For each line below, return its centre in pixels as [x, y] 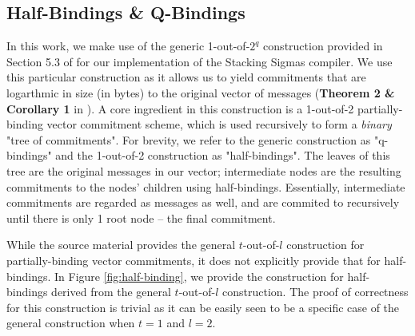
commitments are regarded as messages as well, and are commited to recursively [203, 202]
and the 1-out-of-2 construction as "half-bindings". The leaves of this [223, 155]
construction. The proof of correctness [315, 292]
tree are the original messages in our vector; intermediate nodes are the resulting [204, 170]
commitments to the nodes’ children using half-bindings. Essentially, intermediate [206, 186]
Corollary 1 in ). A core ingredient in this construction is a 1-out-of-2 [180, 108]
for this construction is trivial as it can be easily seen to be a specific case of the [203, 307]
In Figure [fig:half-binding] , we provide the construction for [199, 276]
